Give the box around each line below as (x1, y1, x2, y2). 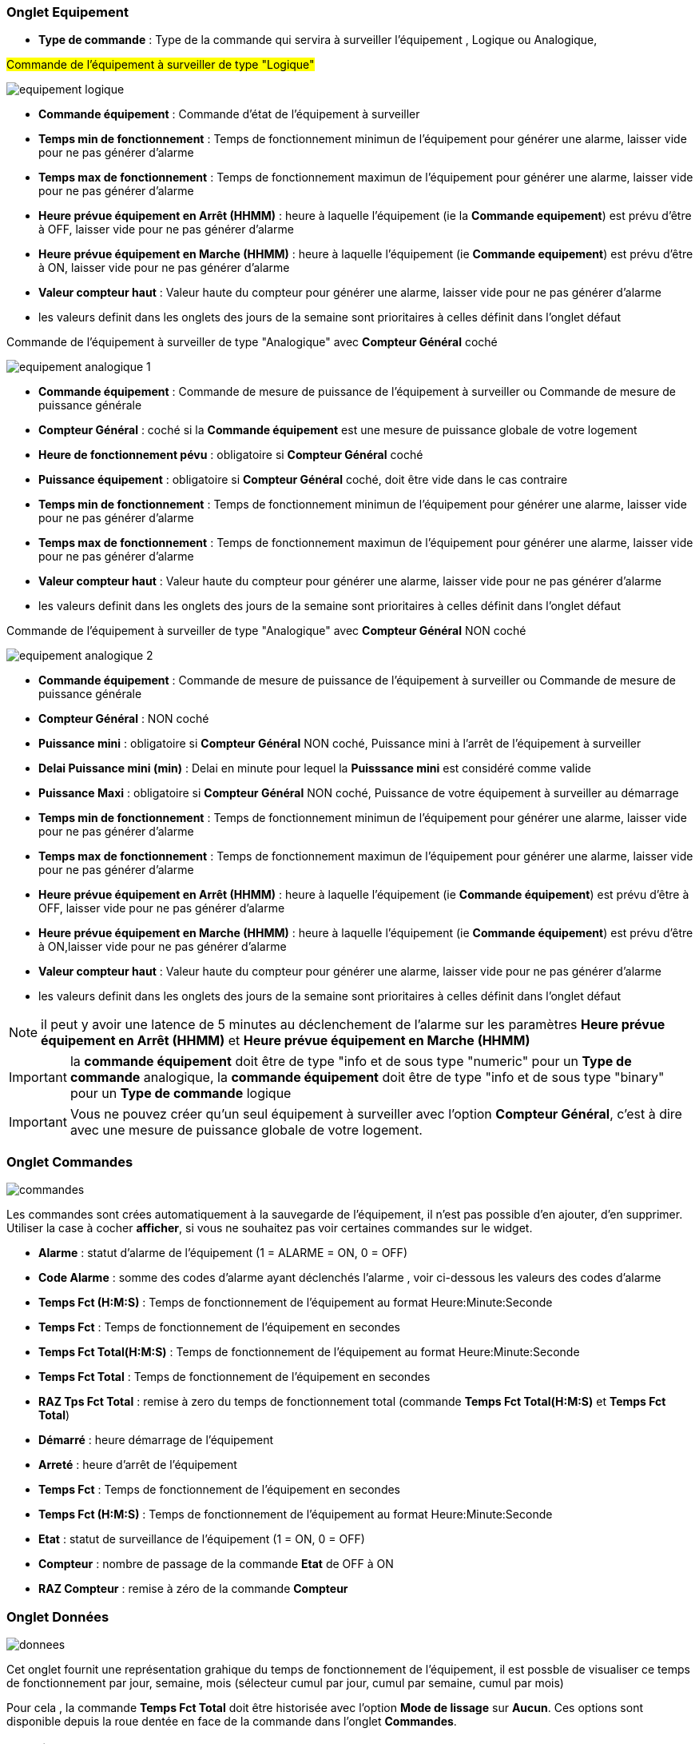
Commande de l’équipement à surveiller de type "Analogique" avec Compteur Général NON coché (6, 624, 526, 638)
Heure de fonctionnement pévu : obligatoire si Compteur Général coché (38, 448, 423, 462)
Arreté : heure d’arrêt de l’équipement (38, 1458, 237, 1472)
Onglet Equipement (6, 4, 129, 20)
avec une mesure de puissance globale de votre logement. (70, 1122, 423, 1139)
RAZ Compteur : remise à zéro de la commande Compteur (38, 1582, 348, 1596)
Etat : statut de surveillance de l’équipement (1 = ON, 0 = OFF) (38, 1532, 365, 1546)
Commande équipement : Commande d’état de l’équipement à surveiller (38, 107, 420, 122)
